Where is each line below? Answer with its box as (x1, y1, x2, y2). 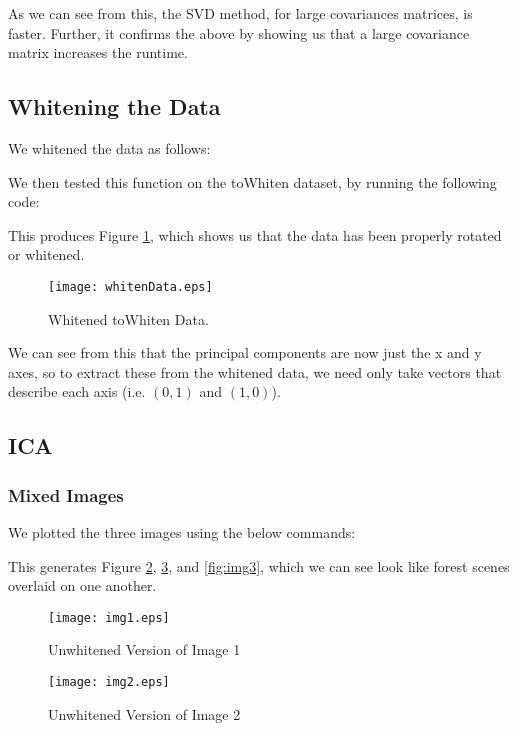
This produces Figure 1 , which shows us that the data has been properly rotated (8, 224, 502, 245)
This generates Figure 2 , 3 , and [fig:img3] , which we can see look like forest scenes (8, 555, 510, 576)
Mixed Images (8, 482, 124, 507)
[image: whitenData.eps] (48, 279, 213, 294)
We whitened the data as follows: (8, 137, 211, 158)
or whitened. (8, 244, 85, 265)
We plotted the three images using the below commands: (8, 521, 356, 542)
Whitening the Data (8, 91, 221, 122)
